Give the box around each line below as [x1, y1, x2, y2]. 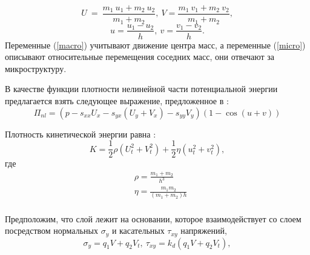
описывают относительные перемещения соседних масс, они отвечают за [5, 50, 275, 63]
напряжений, [180, 224, 227, 237]
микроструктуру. [5, 62, 67, 75]
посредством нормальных [5, 224, 98, 237]
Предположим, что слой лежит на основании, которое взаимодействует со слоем [5, 212, 302, 225]
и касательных [111, 224, 165, 237]
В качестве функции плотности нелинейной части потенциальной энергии [5, 82, 278, 95]
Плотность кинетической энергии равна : [5, 127, 156, 140]
